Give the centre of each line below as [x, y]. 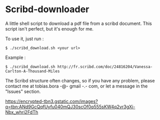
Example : [16, 57]
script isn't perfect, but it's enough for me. [49, 28]
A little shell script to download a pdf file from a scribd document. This [78, 23]
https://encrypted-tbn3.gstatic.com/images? [52, 101]
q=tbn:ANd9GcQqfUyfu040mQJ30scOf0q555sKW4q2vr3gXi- [70, 107]
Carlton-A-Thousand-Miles [32, 71]
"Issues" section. [23, 91]
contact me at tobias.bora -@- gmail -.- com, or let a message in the [76, 86]
